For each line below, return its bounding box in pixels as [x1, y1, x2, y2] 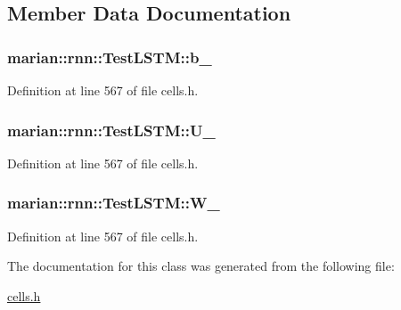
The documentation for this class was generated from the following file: [7, 257, 395, 275]
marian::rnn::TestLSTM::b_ [7, 45, 212, 68]
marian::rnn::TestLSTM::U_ [7, 118, 216, 141]
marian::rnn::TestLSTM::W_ [7, 192, 220, 214]
